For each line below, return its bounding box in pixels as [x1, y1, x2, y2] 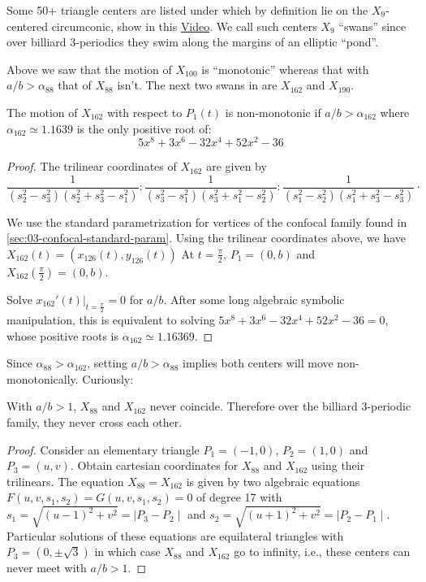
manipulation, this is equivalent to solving [6, 311, 215, 328]
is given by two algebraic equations [186, 472, 360, 489]
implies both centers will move [183, 354, 333, 371]
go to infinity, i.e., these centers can [234, 543, 411, 560]
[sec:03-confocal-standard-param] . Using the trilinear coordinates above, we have [6, 229, 407, 246]
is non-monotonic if [225, 103, 321, 120]
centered [6, 17, 48, 34]
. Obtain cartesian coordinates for [70, 457, 239, 474]
